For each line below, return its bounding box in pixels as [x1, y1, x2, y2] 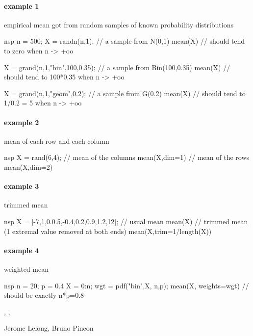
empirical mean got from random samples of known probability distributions [4, 19, 233, 29]
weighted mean [4, 263, 49, 274]
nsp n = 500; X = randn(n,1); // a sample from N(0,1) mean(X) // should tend [4, 36, 245, 46]
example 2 [4, 117, 39, 127]
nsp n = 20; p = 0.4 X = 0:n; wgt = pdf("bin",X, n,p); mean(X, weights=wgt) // [4, 280, 249, 290]
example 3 [4, 181, 39, 191]
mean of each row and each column [4, 135, 109, 146]
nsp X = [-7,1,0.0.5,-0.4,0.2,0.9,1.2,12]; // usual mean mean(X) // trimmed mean [4, 216, 248, 226]
